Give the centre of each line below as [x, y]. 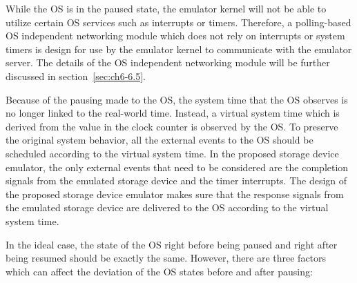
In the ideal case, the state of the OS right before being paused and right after [172, 244]
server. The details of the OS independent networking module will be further [168, 62]
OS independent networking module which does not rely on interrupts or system [175, 36]
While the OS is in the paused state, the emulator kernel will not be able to [166, 8]
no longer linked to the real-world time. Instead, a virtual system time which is [173, 113]
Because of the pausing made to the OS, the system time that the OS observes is [177, 99]
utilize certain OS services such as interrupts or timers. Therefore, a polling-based [178, 22]
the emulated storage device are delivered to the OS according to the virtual [167, 207]
